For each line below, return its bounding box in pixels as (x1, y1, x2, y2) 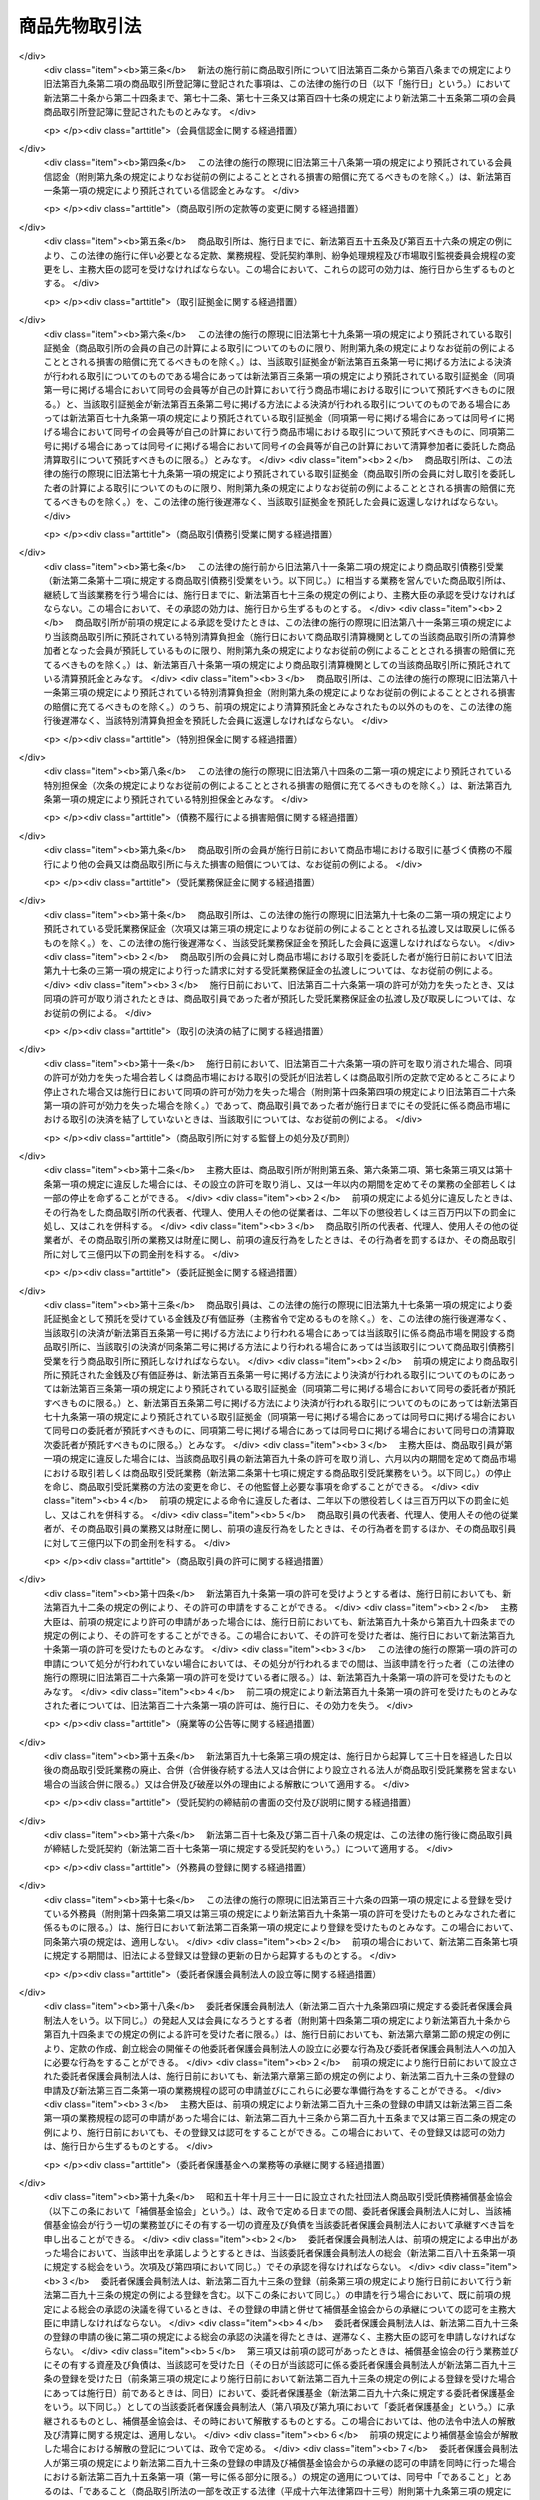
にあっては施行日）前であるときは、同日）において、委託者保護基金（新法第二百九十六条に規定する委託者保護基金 (43, 2386, 515, 2399)
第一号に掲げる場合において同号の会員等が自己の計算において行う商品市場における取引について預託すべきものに (43, 384, 507, 396)
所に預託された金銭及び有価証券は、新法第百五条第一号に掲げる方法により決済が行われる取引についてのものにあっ (43, 1368, 516, 1380)
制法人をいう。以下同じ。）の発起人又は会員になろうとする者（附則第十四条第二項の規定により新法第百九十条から (43, 2014, 512, 2026)
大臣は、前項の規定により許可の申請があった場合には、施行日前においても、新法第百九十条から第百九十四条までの (43, 1615, 516, 1627)
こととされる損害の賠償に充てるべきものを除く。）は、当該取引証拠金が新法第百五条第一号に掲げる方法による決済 (43, 356, 512, 368)
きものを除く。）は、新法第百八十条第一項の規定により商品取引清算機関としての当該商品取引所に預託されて (69, 658, 512, 670)
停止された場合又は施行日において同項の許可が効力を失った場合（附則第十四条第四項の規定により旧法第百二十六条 (43, 1085, 517, 1097)
